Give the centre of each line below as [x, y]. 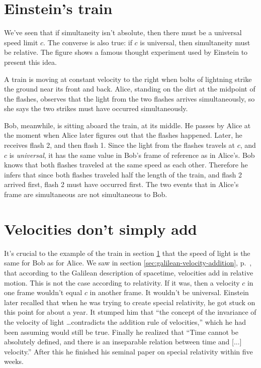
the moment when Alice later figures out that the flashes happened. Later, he [123, 135]
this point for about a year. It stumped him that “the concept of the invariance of [130, 312]
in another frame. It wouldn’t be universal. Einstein [169, 292]
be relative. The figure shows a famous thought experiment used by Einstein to [126, 52]
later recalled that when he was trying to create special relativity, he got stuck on [130, 302]
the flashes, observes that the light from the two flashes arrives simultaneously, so [129, 98]
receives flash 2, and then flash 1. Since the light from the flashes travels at [120, 145]
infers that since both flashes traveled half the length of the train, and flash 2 [123, 174]
